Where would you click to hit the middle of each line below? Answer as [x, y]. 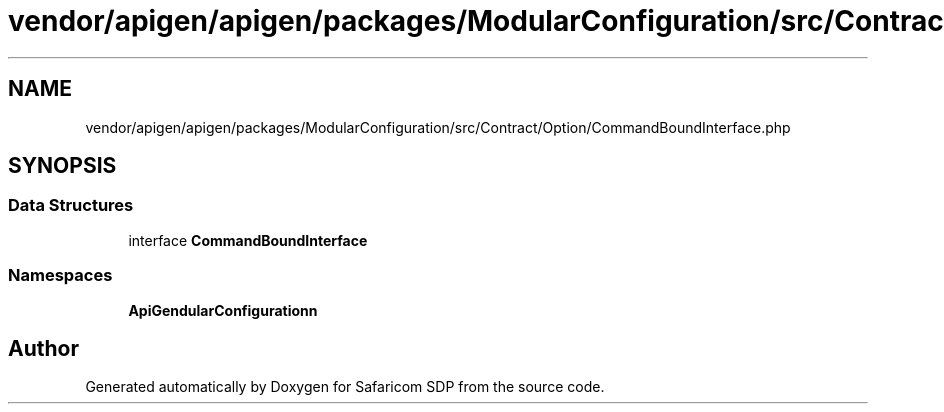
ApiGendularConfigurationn [223, 310]
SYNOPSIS [62, 166]
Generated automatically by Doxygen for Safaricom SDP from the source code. [345, 387]
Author [43, 348]
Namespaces [60, 275]
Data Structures [71, 205]
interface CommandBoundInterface [248, 240]
